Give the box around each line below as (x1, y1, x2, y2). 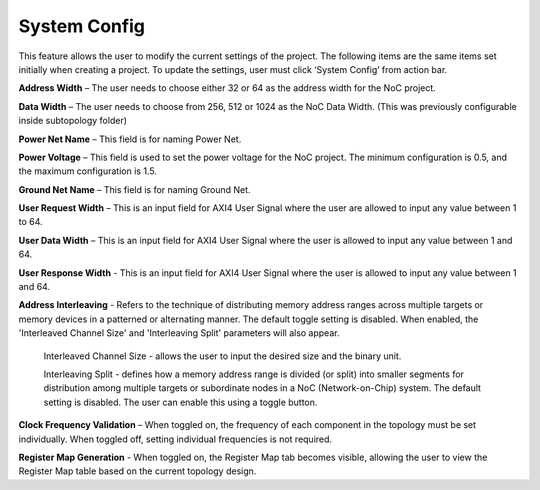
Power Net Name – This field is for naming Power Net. (18, 133, 242, 145)
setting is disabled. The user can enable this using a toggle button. (43, 396, 318, 408)
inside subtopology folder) (18, 115, 128, 127)
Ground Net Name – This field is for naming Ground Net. (18, 183, 251, 195)
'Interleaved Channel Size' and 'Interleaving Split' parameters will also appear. (18, 327, 340, 339)
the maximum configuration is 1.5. (18, 165, 157, 177)
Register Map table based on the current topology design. (18, 465, 257, 477)
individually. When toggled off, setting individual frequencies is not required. (18, 433, 333, 445)
